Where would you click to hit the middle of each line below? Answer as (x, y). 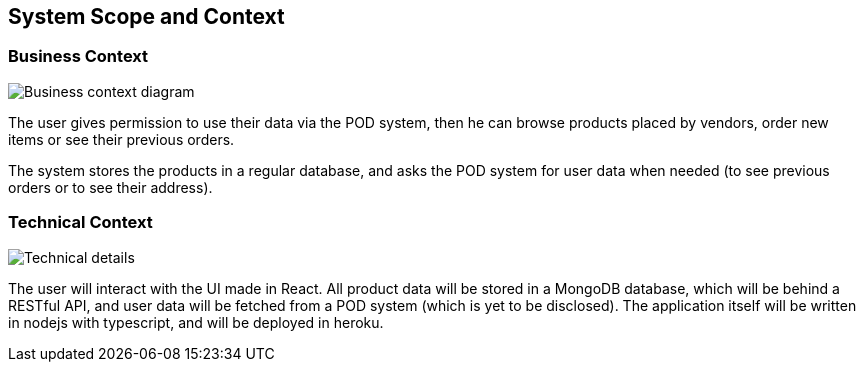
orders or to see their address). (110, 187)
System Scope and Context (146, 16)
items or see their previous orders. (121, 139)
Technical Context (80, 222)
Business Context (78, 56)
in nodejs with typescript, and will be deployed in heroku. (196, 322)
